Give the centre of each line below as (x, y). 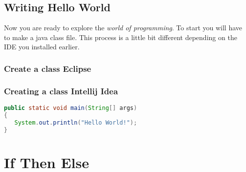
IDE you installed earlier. (42, 47)
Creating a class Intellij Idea (61, 91)
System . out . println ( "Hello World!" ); (76, 122)
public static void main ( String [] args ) (71, 108)
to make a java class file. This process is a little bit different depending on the (121, 37)
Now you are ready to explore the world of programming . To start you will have (123, 28)
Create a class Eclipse (48, 68)
